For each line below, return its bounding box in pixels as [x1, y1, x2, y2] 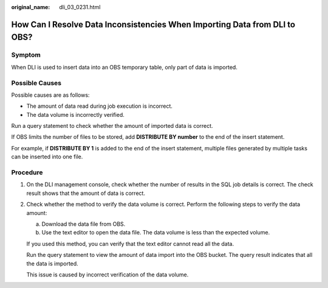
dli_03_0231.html [59, 4, 101, 10]
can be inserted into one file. [11, 153, 83, 161]
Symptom [11, 51, 41, 59]
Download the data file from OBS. [41, 220, 126, 228]
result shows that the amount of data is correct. [26, 189, 146, 197]
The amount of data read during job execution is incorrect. [26, 102, 173, 110]
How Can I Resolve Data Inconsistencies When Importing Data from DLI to [11, 19, 296, 30]
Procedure [11, 168, 43, 177]
